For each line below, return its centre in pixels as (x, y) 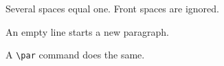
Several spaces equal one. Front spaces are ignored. (112, 8)
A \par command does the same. (75, 55)
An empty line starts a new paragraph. (87, 31)
